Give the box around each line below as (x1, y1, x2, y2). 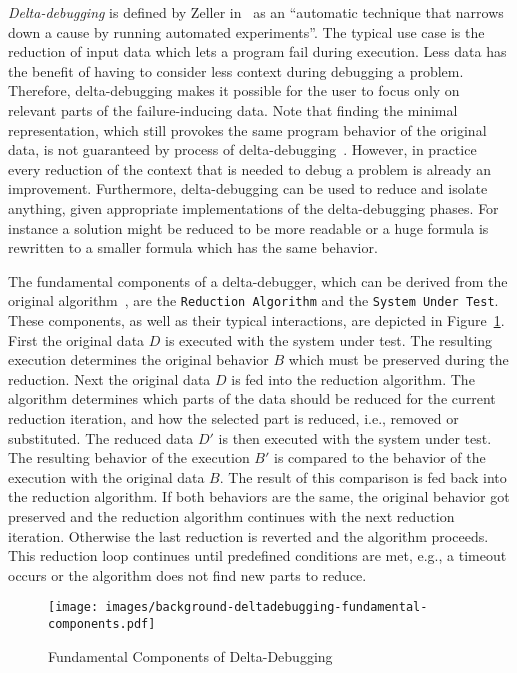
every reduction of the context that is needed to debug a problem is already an (8, 158, 491, 179)
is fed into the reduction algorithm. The (231, 368, 475, 389)
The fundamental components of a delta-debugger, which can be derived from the (8, 270, 508, 291)
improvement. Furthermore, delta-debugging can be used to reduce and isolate (8, 178, 488, 199)
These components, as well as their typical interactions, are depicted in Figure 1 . (8, 309, 505, 330)
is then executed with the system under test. (218, 427, 492, 448)
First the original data (8, 329, 145, 350)
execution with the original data (8, 466, 205, 487)
